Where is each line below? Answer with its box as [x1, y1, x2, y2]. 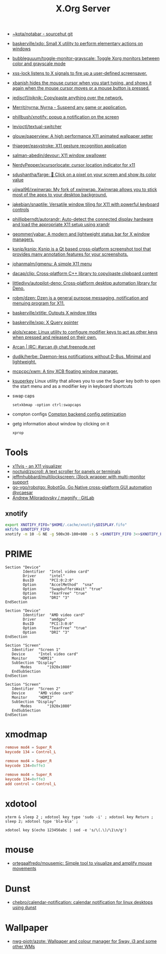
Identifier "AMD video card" [23, 612, 85, 617]
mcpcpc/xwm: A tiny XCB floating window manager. [12, 368, 119, 374]
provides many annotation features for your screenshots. [12, 251, 128, 257]
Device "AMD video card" [11, 690, 74, 696]
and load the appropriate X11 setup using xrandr [12, 222, 110, 228]
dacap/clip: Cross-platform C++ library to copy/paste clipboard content [12, 271, 158, 277]
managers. [12, 237, 35, 242]
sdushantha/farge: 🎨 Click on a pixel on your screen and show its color [12, 172, 157, 178]
